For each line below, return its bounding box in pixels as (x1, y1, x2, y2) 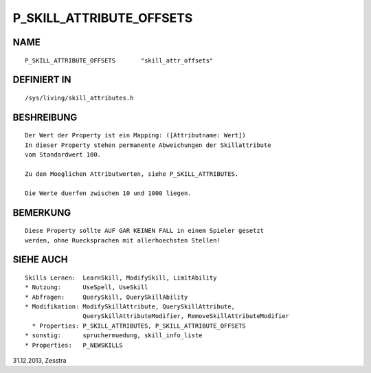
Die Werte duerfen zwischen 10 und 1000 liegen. (25, 189, 192, 197)
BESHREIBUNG (12, 111, 78, 123)
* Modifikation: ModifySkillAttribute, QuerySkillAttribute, (25, 303, 235, 310)
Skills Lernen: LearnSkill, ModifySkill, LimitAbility (25, 273, 217, 282)
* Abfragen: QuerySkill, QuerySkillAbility (25, 293, 188, 301)
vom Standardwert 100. (25, 151, 102, 159)
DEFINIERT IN (12, 74, 71, 86)
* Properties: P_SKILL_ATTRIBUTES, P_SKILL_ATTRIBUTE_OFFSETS (32, 321, 247, 330)
